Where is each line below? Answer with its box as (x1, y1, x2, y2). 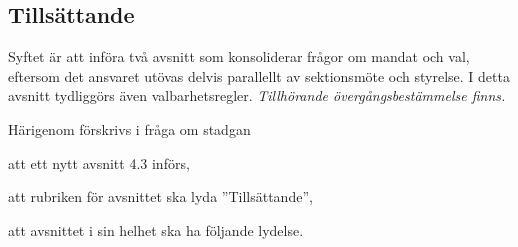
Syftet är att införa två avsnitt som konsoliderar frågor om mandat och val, (8, 46, 470, 67)
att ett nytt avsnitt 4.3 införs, (8, 152, 190, 173)
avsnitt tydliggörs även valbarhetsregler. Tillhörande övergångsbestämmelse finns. (8, 85, 506, 106)
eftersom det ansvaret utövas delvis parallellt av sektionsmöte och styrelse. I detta (8, 65, 510, 86)
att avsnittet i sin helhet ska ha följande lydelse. (8, 219, 304, 240)
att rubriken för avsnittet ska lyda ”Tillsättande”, (8, 186, 313, 207)
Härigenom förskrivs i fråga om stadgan (8, 118, 251, 139)
